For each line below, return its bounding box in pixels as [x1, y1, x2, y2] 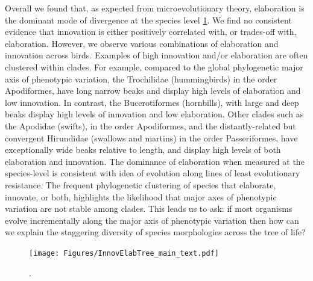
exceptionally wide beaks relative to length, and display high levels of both [5, 143, 281, 156]
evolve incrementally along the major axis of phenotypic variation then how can [5, 214, 299, 226]
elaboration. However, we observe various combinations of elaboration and [5, 37, 279, 49]
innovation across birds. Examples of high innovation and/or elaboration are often [5, 49, 308, 61]
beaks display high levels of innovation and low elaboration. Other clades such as [5, 108, 304, 120]
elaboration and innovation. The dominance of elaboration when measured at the [5, 155, 305, 167]
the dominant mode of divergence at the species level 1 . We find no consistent [5, 13, 292, 26]
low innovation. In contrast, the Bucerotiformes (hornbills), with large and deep [5, 96, 299, 108]
